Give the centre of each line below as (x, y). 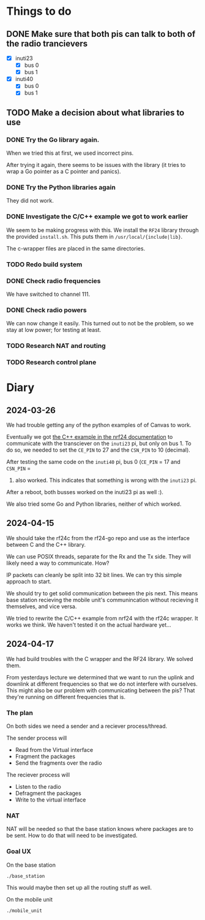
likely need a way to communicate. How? (58, 563)
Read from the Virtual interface (54, 749)
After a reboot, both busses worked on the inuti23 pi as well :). (85, 492)
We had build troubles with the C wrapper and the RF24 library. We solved (100, 659)
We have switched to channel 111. (48, 294)
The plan (20, 713)
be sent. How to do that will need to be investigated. (72, 835)
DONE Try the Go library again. (53, 139)
